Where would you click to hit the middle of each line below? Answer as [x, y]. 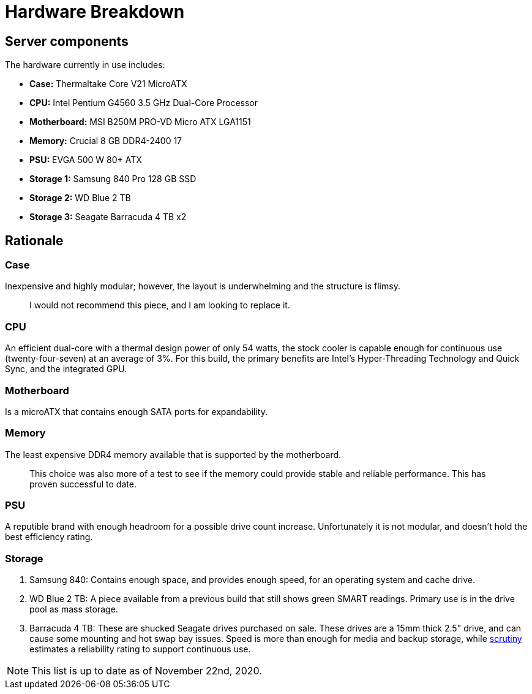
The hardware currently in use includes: [85, 65]
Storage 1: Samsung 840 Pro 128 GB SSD [113, 179]
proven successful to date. [83, 484]
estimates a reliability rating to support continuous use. [140, 649]
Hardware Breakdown [95, 12]
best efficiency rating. [49, 537]
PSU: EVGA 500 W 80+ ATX [86, 160]
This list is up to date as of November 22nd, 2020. [147, 671]
